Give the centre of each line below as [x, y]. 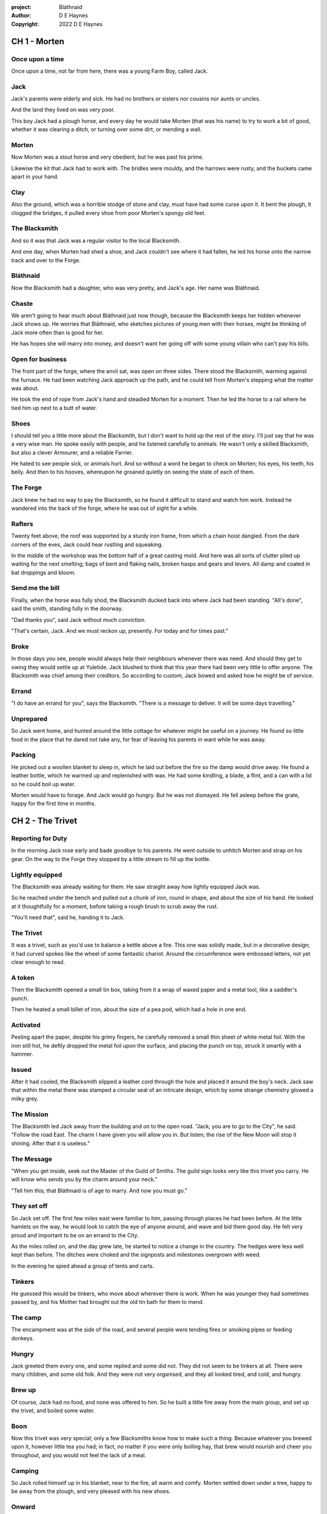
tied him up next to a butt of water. [54, 408]
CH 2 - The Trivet [44, 821]
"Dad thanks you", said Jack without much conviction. [79, 620]
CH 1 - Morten [38, 41]
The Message [32, 1159]
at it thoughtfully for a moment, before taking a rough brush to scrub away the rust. [115, 906]
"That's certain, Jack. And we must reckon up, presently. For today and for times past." [120, 631]
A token [23, 977]
